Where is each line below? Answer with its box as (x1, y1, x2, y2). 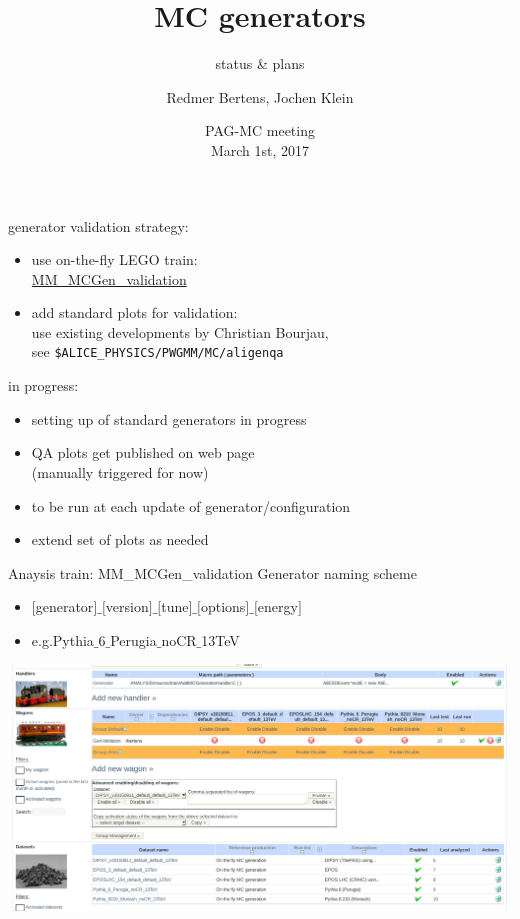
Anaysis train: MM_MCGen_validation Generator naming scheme (8, 562, 417, 583)
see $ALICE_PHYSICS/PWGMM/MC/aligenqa (31, 341, 284, 362)
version (105, 596, 149, 617)
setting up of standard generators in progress (31, 408, 307, 429)
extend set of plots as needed (31, 529, 209, 550)
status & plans (215, 53, 305, 74)
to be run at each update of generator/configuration (31, 495, 351, 516)
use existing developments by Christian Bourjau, (31, 321, 329, 342)
